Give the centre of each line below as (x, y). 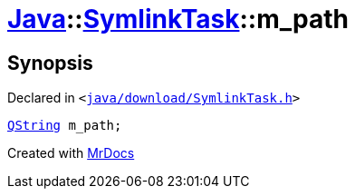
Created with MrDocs (71, 153)
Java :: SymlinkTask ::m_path (178, 19)
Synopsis (50, 63)
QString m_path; (65, 126)
